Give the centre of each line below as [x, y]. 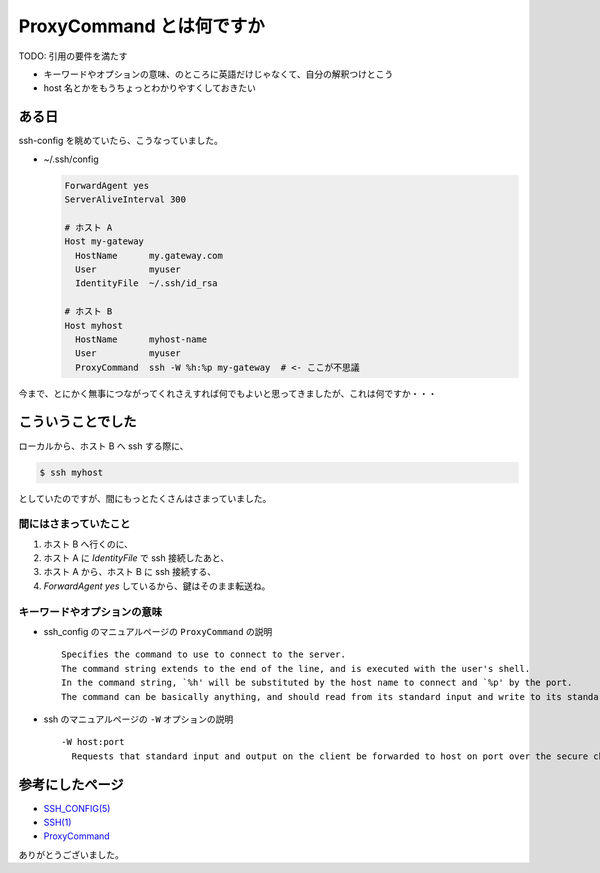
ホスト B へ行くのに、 [88, 544]
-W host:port [93, 742]
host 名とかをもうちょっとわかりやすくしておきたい [150, 88]
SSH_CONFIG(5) [77, 808]
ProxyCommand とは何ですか [141, 26]
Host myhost [94, 325]
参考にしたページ [71, 784]
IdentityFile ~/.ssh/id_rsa [147, 283]
